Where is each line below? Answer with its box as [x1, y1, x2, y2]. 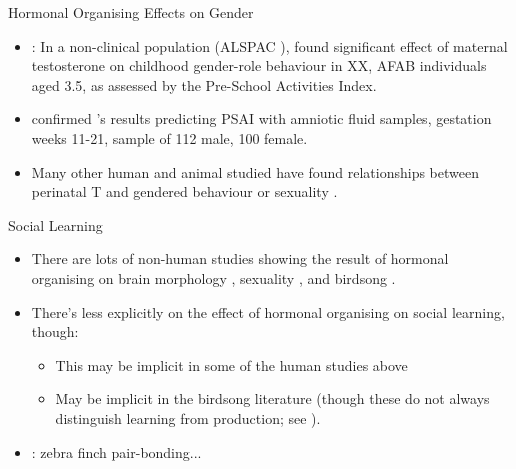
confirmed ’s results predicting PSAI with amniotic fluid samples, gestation [31, 108, 492, 129]
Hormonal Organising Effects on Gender [8, 2, 254, 22]
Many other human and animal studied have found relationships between [31, 161, 479, 182]
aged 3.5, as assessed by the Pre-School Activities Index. [31, 74, 377, 95]
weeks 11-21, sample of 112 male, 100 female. [31, 127, 308, 148]
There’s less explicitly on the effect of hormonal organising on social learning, [31, 301, 505, 322]
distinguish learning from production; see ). [55, 407, 321, 428]
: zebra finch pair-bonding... [31, 441, 202, 462]
